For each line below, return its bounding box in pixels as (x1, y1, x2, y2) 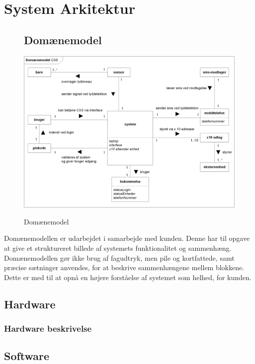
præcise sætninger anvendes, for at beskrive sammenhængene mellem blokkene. (4, 262, 245, 273)
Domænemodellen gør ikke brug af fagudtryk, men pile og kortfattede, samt (4, 252, 235, 263)
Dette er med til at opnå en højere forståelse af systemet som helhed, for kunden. (4, 272, 252, 282)
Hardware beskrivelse (4, 322, 92, 335)
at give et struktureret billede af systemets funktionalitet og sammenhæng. (4, 242, 232, 253)
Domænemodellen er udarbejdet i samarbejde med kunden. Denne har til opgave (4, 233, 250, 243)
